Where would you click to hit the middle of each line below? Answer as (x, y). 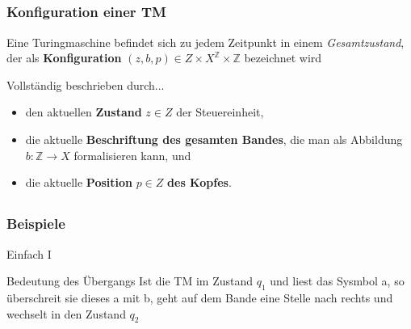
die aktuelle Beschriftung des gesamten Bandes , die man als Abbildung (214, 139)
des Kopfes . (199, 182)
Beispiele (36, 224)
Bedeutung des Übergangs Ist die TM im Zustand (130, 281)
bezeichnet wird (283, 58)
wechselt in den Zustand (66, 313)
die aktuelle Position (79, 182)
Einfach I (29, 253)
